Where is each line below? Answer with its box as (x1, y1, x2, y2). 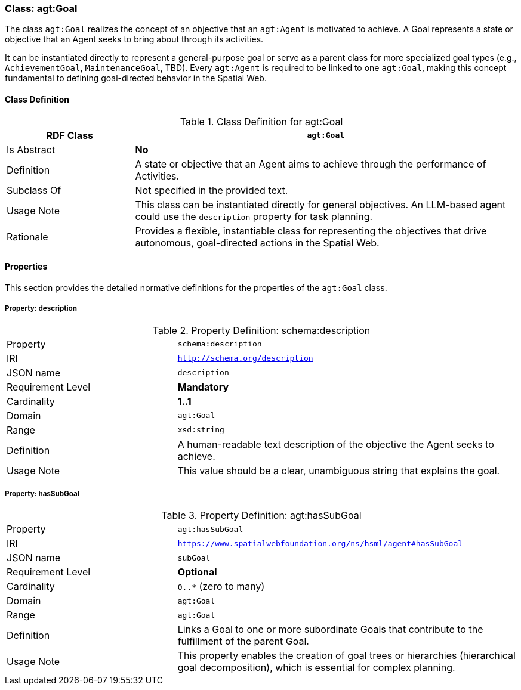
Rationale (7, 230, 48, 243)
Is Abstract (7, 143, 56, 156)
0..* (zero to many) (177, 580, 265, 593)
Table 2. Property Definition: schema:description (152, 324, 371, 336)
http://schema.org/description (177, 354, 313, 363)
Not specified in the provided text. (135, 184, 288, 196)
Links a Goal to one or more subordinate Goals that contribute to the (177, 623, 483, 636)
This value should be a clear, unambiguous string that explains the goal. (177, 464, 500, 476)
